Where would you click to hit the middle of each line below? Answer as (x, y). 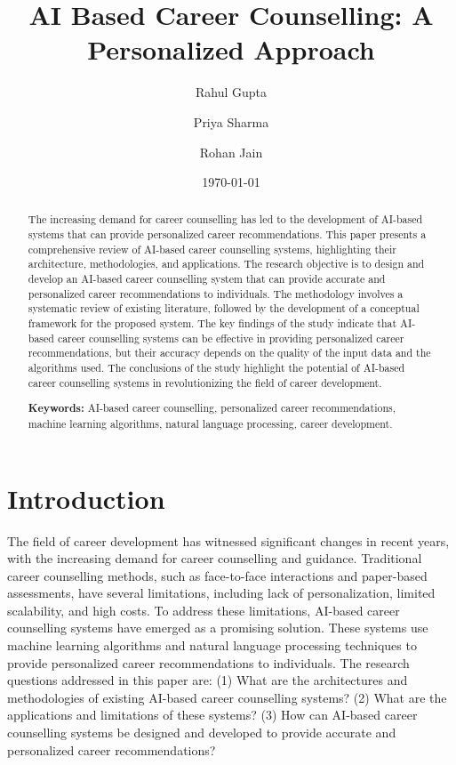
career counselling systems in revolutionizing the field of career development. (205, 382)
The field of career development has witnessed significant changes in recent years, (228, 540)
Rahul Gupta (231, 92)
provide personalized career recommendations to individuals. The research (208, 662)
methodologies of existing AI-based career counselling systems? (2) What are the (227, 697)
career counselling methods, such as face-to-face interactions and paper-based (217, 575)
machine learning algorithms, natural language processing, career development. (210, 423)
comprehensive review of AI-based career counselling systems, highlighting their (212, 249)
